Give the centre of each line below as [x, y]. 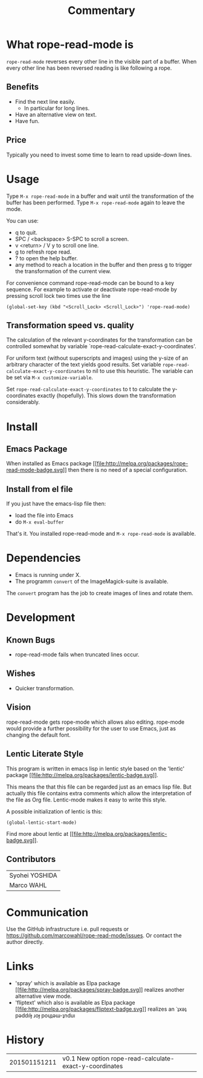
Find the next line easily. [45, 101]
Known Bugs [31, 640]
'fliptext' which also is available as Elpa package [75, 1003]
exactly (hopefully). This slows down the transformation [107, 396]
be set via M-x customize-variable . [50, 377]
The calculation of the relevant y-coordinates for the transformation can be [99, 340]
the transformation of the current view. [63, 271]
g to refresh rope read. [43, 252]
